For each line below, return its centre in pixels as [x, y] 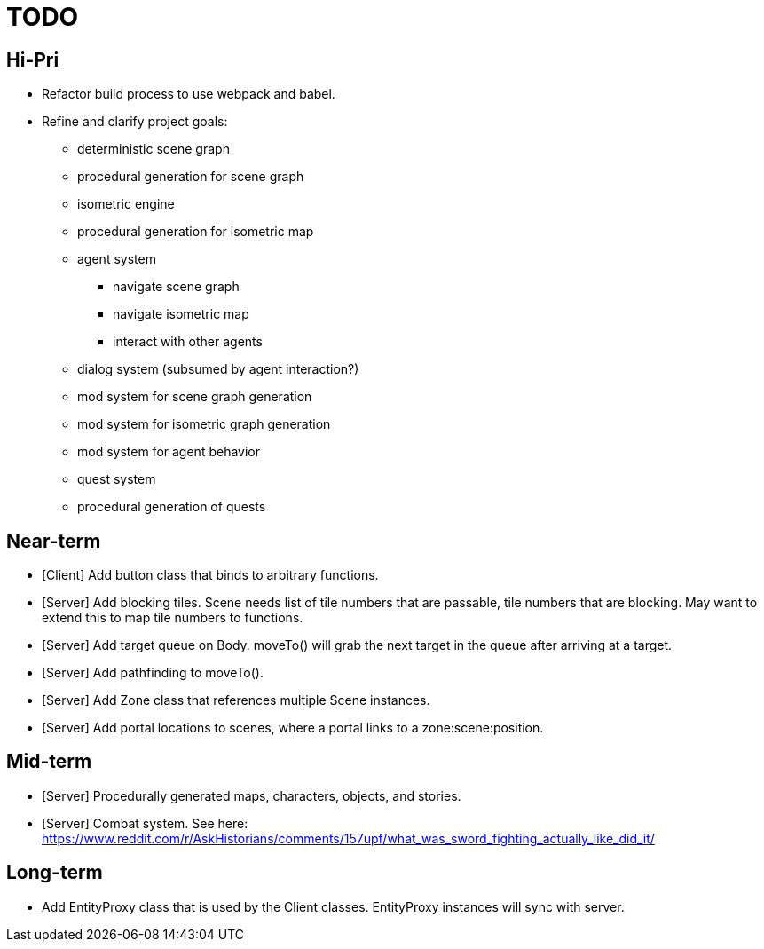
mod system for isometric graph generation [204, 424]
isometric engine [126, 204]
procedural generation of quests [172, 507]
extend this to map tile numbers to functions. [173, 618]
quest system [117, 479]
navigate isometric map [181, 314]
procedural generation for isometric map [196, 232]
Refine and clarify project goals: [135, 122]
